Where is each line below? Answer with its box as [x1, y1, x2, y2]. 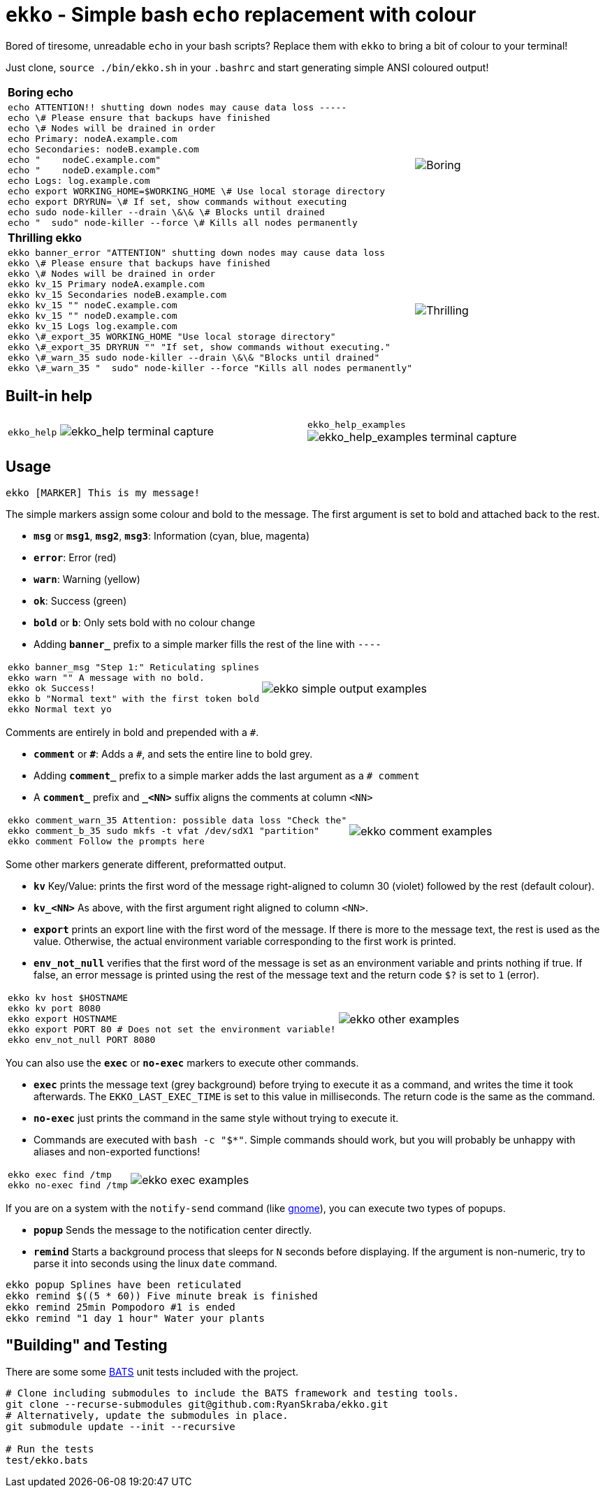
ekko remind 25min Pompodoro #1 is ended [6, 1301, 235, 1313]
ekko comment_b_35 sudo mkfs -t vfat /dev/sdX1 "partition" [8, 825, 320, 837]
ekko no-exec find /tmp [8, 1180, 129, 1191]
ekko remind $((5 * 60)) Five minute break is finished [6, 1290, 318, 1302]
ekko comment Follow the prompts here [8, 836, 205, 847]
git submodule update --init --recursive [6, 1421, 235, 1433]
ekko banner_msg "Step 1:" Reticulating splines [8, 662, 260, 673]
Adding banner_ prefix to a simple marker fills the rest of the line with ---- [34, 638, 381, 651]
